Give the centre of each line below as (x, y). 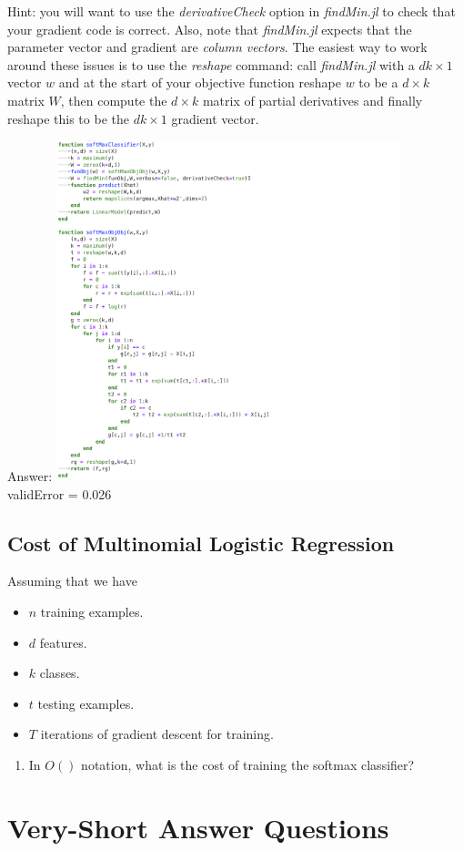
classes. (60, 673)
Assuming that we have (72, 581)
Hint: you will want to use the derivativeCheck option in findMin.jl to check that (231, 11)
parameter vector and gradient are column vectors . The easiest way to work (217, 47)
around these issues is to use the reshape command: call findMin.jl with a (211, 64)
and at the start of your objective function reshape (200, 82)
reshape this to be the (68, 118)
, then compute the (114, 100)
